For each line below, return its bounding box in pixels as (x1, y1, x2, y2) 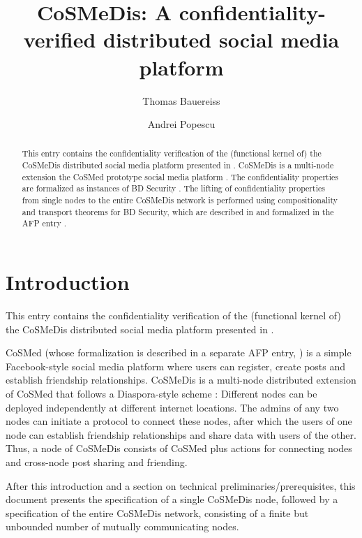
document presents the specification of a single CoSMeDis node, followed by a (6, 492, 338, 507)
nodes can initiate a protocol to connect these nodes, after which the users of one (6, 414, 352, 428)
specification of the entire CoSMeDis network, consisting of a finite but (6, 505, 309, 520)
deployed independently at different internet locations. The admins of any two (6, 400, 339, 414)
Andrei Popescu (147, 117, 216, 131)
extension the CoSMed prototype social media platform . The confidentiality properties (22, 170, 338, 182)
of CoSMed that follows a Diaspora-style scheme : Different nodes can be (6, 386, 317, 400)
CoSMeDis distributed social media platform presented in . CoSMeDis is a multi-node (22, 159, 334, 171)
